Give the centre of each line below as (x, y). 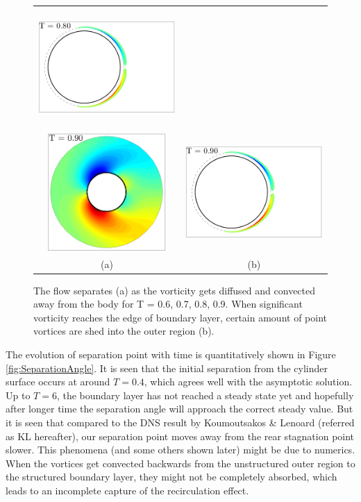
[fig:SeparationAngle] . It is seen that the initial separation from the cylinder (167, 368)
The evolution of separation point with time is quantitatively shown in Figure (171, 354)
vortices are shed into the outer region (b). (124, 331)
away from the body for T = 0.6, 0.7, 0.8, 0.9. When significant (168, 304)
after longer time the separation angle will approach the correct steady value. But (179, 409)
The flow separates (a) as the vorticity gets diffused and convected (175, 290)
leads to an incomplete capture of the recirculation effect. (127, 490)
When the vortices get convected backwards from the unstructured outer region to (180, 463)
